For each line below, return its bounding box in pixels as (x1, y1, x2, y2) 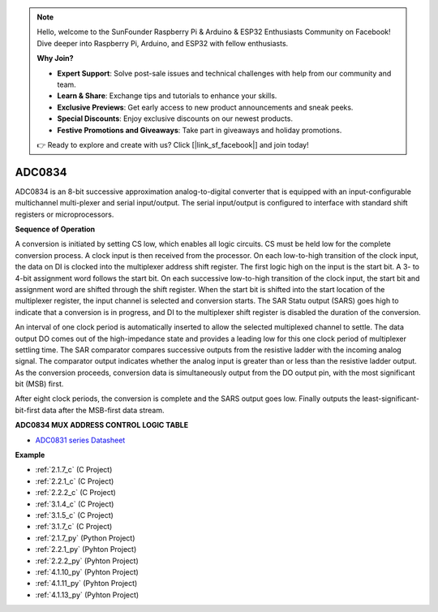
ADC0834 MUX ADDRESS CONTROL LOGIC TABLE (15, 420, 189, 430)
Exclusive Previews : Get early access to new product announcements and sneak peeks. (57, 102, 354, 112)
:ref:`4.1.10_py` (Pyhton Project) (35, 567, 140, 576)
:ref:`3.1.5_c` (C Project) (35, 510, 114, 519)
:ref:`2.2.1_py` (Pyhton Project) (35, 545, 137, 554)
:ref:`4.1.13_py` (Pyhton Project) (35, 589, 140, 600)
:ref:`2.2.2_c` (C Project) (35, 488, 117, 498)
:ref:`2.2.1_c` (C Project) (35, 476, 114, 486)
